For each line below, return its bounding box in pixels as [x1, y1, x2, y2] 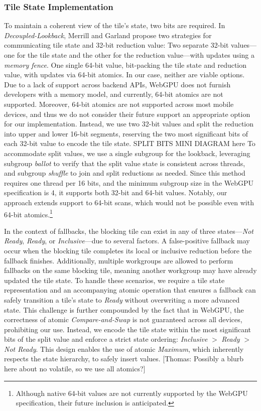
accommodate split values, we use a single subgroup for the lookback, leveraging [4, 148, 250, 158]
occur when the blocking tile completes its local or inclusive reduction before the [4, 245, 252, 255]
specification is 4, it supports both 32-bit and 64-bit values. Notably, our [4, 187, 227, 198]
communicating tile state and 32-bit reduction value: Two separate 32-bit [4, 40, 229, 50]
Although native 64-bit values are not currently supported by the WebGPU [16, 387, 248, 398]
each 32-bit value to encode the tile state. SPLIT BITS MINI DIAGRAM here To [4, 138, 255, 149]
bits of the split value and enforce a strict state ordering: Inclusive [4, 334, 208, 344]
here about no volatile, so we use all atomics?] [4, 363, 146, 374]
